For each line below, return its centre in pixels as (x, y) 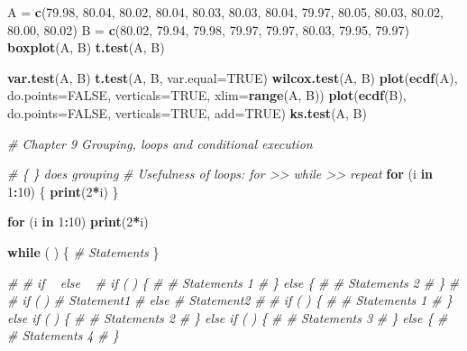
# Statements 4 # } (63, 335)
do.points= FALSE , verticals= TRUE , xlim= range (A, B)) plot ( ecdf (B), (207, 95)
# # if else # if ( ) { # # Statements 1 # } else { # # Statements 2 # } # (233, 282)
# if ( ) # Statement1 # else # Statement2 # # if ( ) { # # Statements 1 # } (230, 300)
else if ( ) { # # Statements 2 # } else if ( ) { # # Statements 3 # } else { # (228, 317)
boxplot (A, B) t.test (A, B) (86, 47)
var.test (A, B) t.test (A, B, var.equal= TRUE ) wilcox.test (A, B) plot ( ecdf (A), (233, 77)
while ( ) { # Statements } (83, 251)
